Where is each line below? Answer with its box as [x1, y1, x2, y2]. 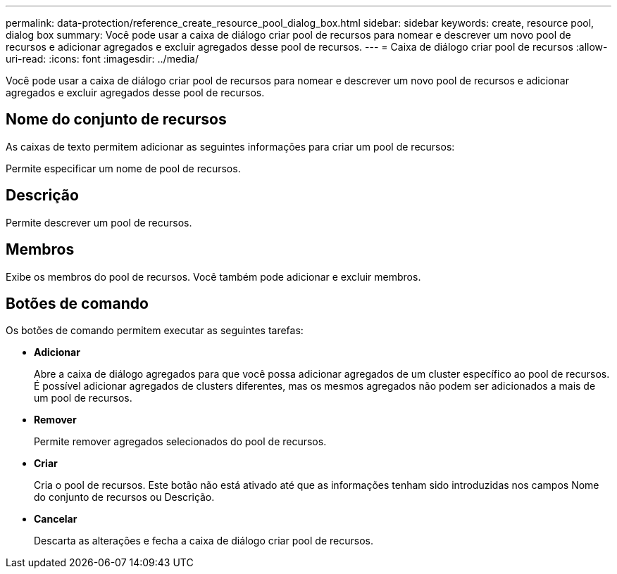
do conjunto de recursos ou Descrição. [34, 491, 215, 504]
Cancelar [34, 513, 77, 525]
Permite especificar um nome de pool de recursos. [6, 162, 241, 174]
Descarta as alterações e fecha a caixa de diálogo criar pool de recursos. [34, 535, 373, 547]
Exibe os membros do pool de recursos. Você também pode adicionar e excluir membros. [6, 270, 421, 283]
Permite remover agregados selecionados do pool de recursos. [34, 435, 327, 448]
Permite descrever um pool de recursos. [6, 216, 192, 229]
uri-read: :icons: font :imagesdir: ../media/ [6, 53, 199, 65]
